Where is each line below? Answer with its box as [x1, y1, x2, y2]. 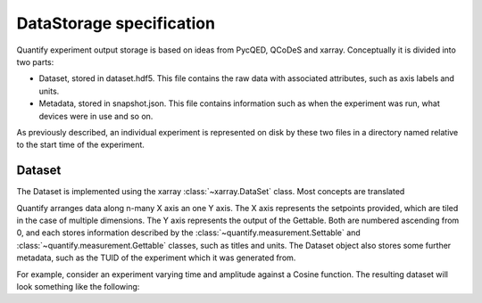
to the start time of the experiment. [16, 139, 145, 151]
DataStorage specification [16, 13, 216, 33]
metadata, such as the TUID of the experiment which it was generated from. [16, 252, 296, 263]
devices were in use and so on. [38, 111, 154, 121]
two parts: [16, 56, 54, 67]
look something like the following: [16, 281, 140, 291]
